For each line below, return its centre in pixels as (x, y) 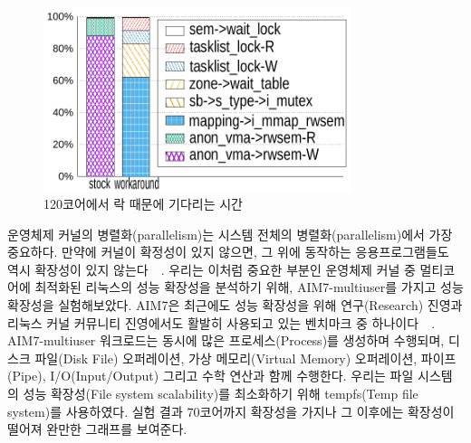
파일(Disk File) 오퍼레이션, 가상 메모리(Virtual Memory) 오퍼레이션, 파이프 (245, 358)
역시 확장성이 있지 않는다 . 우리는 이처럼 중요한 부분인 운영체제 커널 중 (211, 269)
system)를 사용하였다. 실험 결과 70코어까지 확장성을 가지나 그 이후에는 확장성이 (231, 411)
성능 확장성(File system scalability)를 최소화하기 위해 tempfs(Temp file (221, 394)
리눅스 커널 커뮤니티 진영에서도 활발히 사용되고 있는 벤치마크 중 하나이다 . (221, 322)
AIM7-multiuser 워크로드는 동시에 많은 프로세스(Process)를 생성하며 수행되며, (226, 340)
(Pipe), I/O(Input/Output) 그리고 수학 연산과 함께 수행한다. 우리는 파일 (211, 376)
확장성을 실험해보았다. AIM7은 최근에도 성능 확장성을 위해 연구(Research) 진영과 (235, 305)
